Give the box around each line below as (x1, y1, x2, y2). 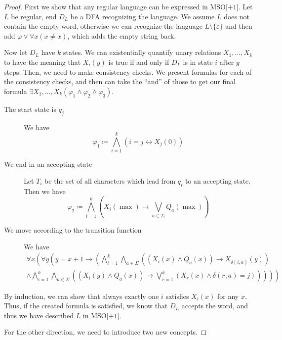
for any (217, 291, 239, 301)
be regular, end (11, 11, 57, 21)
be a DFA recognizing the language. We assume (70, 11, 215, 21)
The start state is (4, 103, 57, 114)
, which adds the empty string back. (67, 30, 176, 41)
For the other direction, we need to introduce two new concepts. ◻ (4, 327, 207, 337)
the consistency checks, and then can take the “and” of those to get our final (4, 76, 236, 87)
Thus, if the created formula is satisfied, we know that (4, 300, 168, 311)
